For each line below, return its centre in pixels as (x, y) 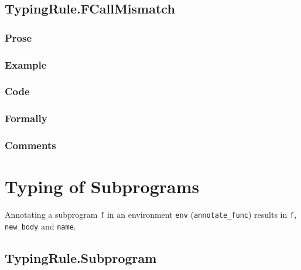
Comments (30, 145)
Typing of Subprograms (102, 186)
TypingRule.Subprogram (81, 257)
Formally (26, 118)
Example (26, 64)
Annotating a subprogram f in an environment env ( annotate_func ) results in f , (151, 215)
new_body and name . (40, 226)
